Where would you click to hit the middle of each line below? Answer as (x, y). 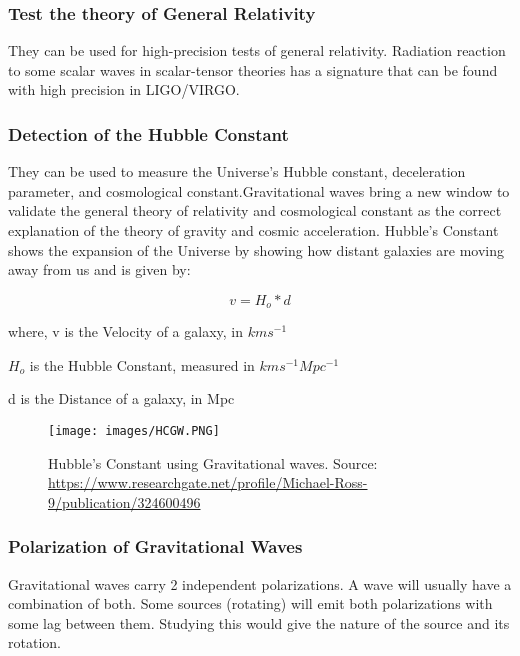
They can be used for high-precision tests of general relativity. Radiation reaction (257, 50)
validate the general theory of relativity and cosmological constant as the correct (255, 210)
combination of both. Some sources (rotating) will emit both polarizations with (250, 603)
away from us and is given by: (99, 269)
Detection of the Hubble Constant (148, 133)
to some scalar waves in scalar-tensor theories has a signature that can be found (253, 69)
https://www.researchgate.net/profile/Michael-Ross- (208, 482)
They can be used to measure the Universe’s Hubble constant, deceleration (237, 171)
